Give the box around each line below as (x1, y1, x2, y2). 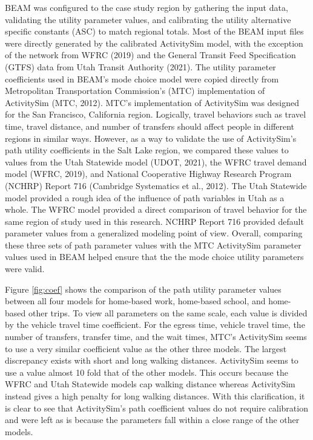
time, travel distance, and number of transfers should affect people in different (5, 119, 295, 132)
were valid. (5, 262, 45, 275)
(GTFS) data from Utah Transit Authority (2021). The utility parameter (5, 60, 276, 73)
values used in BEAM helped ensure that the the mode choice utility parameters (5, 250, 304, 263)
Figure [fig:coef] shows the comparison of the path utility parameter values (5, 282, 282, 295)
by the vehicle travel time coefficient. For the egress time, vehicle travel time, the (5, 318, 305, 331)
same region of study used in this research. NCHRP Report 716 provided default (5, 215, 304, 227)
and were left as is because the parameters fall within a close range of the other (5, 413, 300, 426)
